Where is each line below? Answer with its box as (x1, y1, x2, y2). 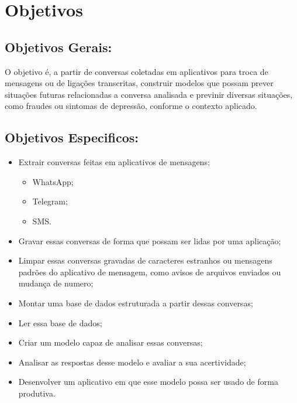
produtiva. (18, 387, 56, 399)
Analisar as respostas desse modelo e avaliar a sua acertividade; (18, 356, 246, 368)
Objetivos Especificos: (5, 128, 139, 146)
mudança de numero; (18, 277, 94, 289)
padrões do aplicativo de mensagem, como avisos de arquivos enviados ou (18, 265, 281, 278)
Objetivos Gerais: (5, 37, 112, 56)
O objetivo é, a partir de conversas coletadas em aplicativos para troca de (5, 65, 268, 77)
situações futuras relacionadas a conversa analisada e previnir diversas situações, (5, 88, 293, 100)
